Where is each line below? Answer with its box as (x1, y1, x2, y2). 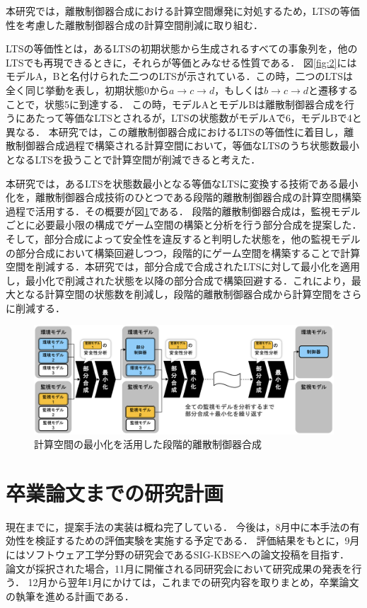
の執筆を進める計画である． (6, 588, 134, 603)
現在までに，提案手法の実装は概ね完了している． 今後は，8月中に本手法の (6, 519, 350, 534)
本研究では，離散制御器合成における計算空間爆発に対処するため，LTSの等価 (6, 4, 360, 18)
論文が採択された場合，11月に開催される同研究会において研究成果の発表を (6, 561, 352, 575)
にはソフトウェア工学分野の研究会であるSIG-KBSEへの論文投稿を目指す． (6, 547, 349, 561)
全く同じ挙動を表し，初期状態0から (6, 82, 169, 97)
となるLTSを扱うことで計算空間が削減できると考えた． (6, 151, 261, 166)
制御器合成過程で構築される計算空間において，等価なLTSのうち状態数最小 (15, 138, 360, 153)
